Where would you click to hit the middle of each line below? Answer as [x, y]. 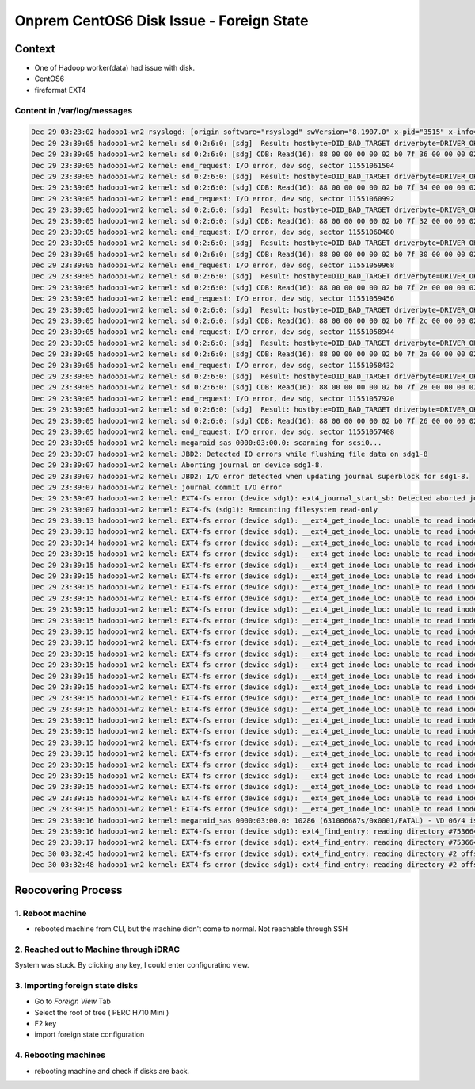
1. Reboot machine [51, 913]
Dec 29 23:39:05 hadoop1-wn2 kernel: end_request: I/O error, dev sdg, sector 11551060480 [213, 232]
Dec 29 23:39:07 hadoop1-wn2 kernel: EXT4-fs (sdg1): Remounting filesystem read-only [205, 509]
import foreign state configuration [89, 1034]
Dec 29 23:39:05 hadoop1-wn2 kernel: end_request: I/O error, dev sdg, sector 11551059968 [213, 265]
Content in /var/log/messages [74, 110]
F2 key [46, 1023]
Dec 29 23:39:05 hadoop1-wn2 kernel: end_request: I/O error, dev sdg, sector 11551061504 [213, 165]
